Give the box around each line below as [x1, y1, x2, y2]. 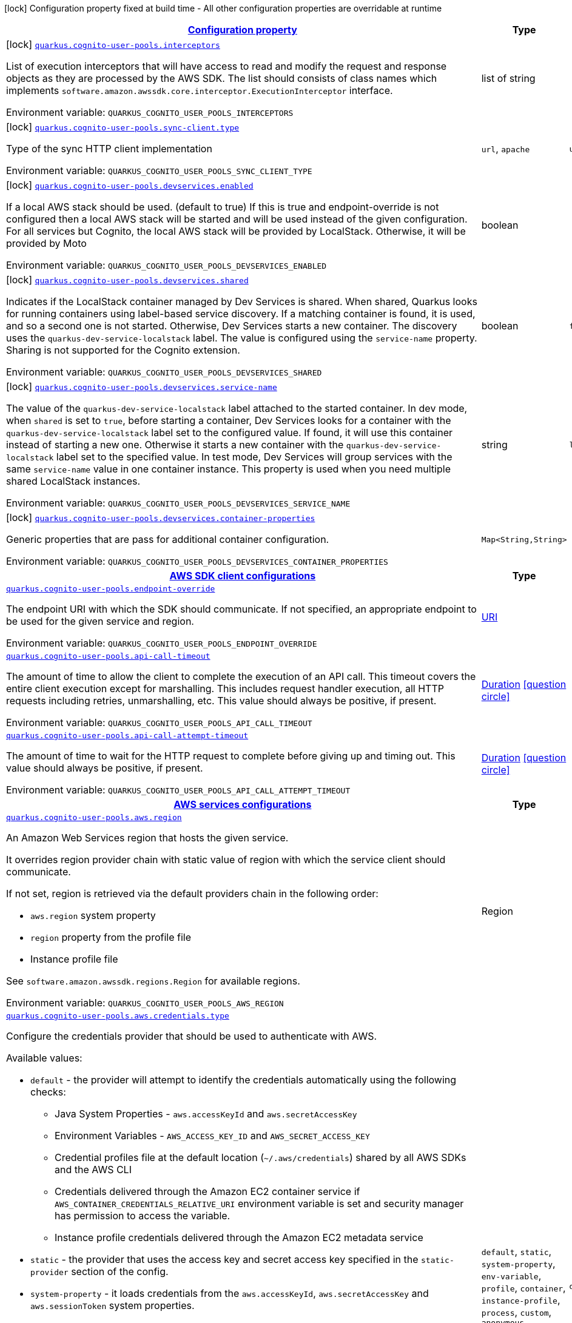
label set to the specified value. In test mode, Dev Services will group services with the [56, 451, 453, 463]
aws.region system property [30, 909, 156, 921]
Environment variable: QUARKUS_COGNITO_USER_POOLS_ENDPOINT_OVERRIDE [6, 637, 317, 649]
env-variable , [481, 1270, 542, 1282]
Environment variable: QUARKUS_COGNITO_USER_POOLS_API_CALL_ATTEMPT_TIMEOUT [6, 784, 351, 796]
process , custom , [481, 1306, 552, 1318]
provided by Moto [6, 237, 87, 249]
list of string [481, 72, 536, 84]
